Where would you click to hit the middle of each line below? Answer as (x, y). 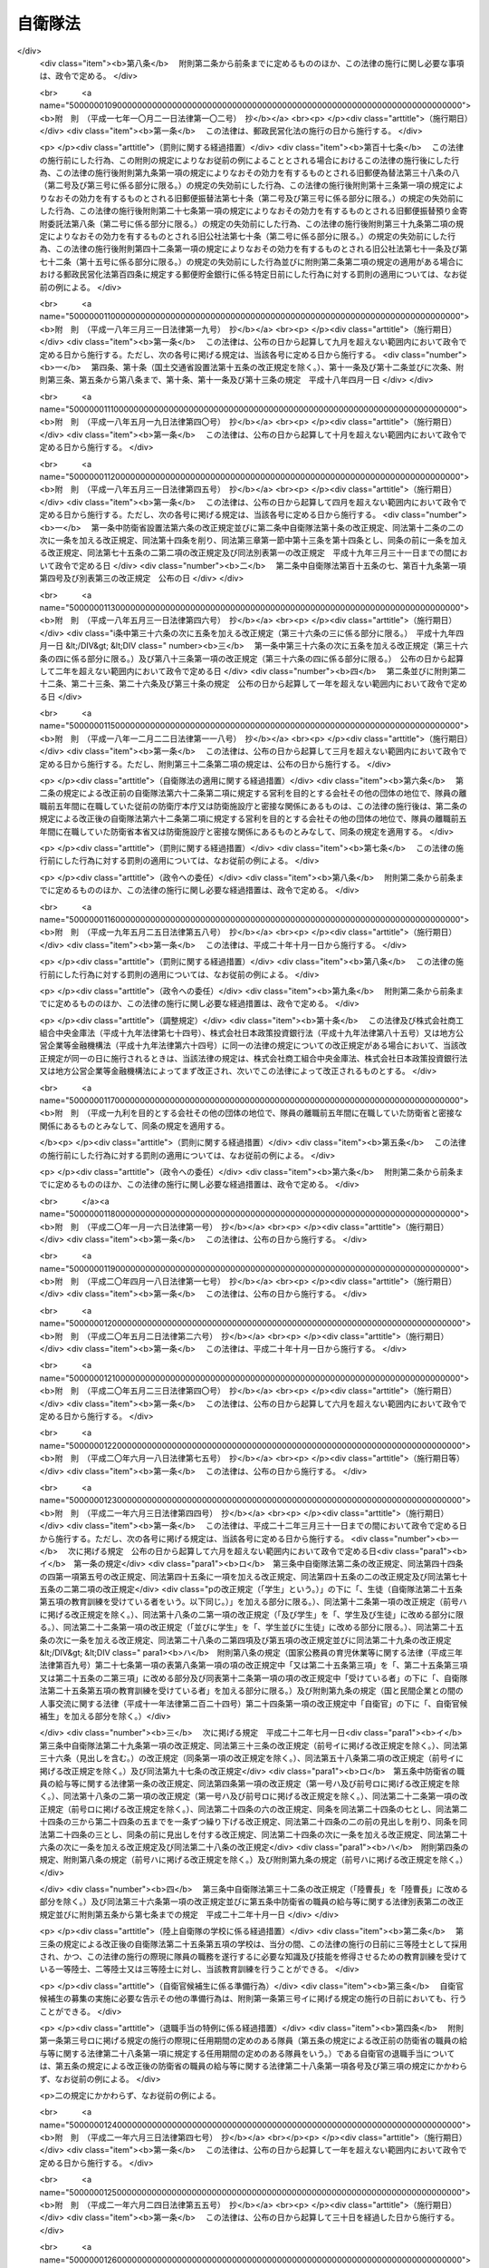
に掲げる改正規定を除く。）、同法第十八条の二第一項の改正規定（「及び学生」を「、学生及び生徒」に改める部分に (248, 1614)
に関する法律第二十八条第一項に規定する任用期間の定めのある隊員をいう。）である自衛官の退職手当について (255, 2053)
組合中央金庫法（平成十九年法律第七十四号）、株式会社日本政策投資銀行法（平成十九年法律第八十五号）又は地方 (248, 1033)
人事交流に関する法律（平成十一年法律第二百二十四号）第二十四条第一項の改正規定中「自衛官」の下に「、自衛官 (249, 1703)
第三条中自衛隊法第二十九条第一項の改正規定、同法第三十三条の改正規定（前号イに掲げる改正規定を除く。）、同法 (249, 1745)
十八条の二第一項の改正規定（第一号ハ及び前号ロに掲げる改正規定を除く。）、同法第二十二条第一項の (273, 1796)
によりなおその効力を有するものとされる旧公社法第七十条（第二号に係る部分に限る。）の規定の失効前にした (247, 237)
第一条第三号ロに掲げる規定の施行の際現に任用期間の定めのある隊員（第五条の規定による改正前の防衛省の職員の (249, 2040)
